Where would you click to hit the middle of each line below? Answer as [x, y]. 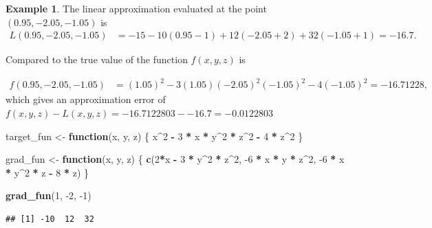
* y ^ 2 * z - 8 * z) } [47, 172]
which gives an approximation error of [86, 99]
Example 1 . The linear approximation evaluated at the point [136, 8]
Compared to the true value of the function [97, 59]
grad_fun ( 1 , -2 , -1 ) [48, 195]
